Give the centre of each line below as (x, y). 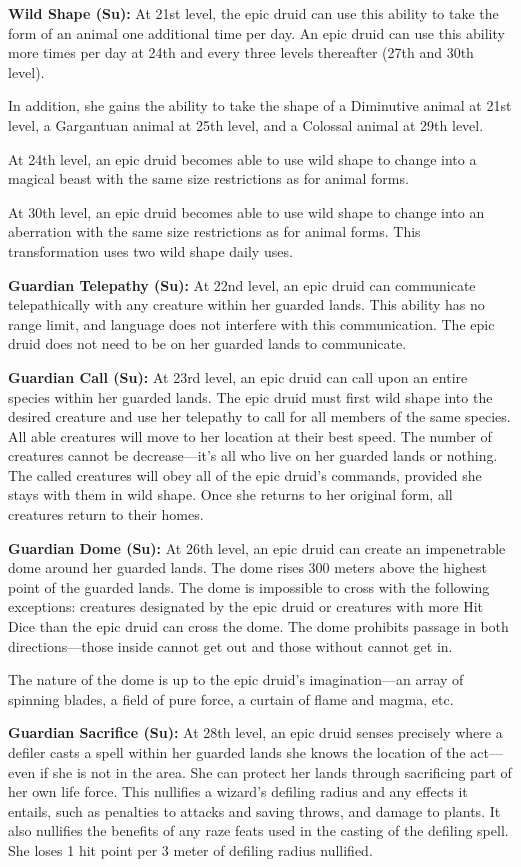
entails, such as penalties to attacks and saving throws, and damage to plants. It (254, 810)
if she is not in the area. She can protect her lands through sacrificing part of (275, 771)
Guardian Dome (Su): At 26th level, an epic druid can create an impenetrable (257, 547)
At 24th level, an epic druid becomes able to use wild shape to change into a (242, 158)
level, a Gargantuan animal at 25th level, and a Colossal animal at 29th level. (246, 124)
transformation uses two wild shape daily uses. (150, 250)
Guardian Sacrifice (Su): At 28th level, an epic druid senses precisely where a (255, 732)
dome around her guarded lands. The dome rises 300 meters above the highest (247, 567)
